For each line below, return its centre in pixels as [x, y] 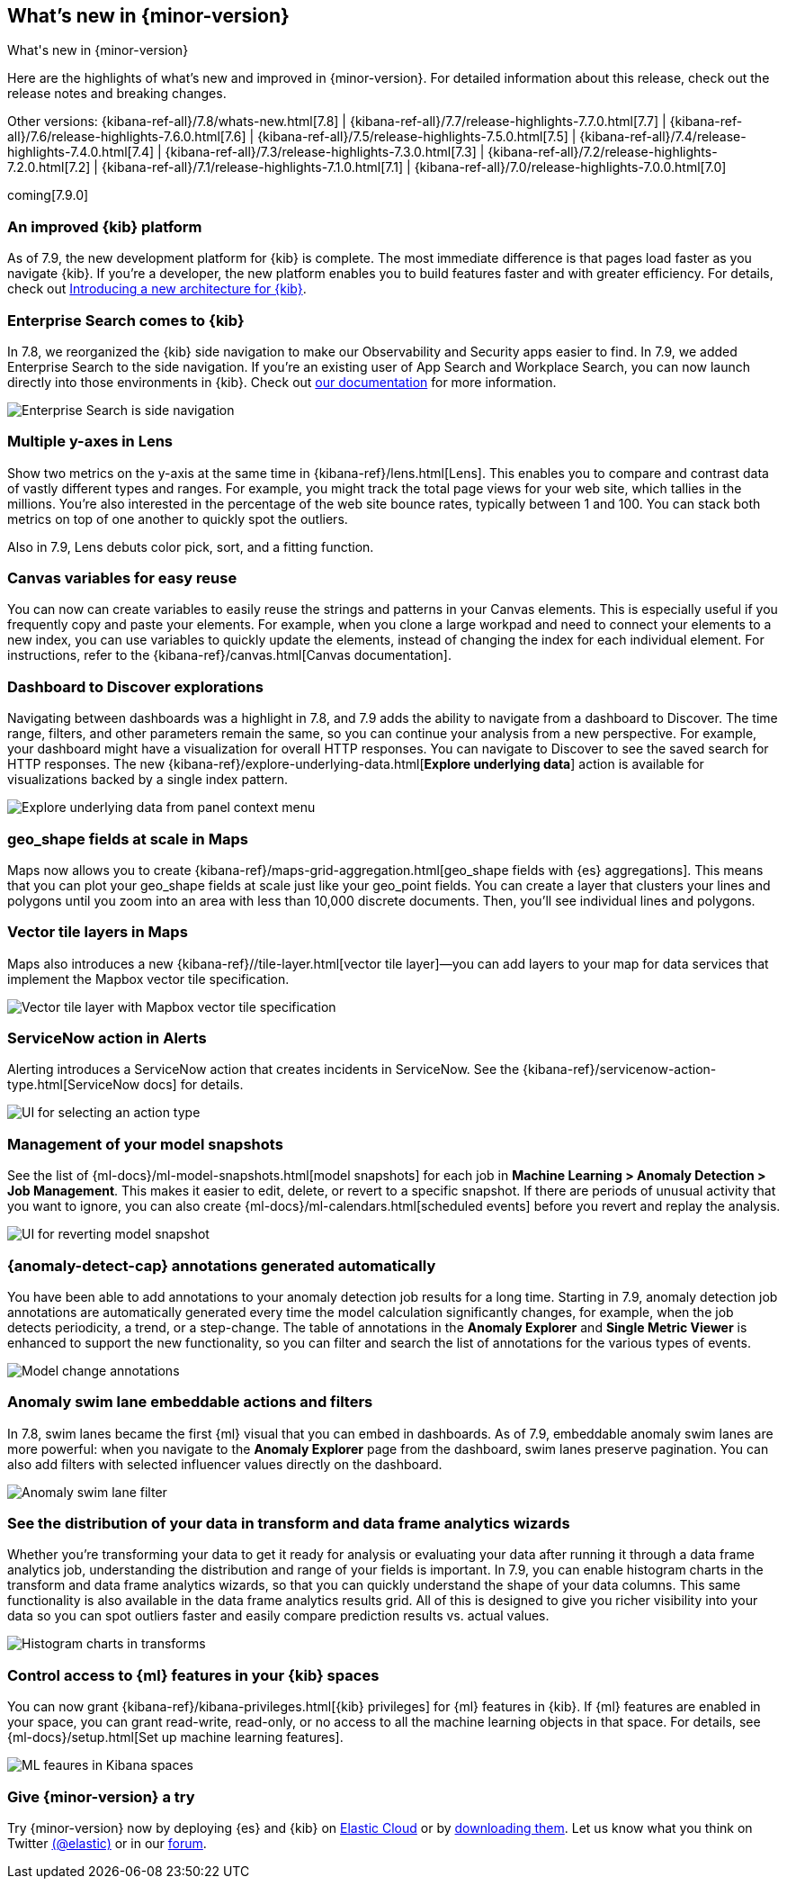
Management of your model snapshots [145, 1144]
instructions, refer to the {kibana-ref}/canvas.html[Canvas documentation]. [229, 655]
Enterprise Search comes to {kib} [126, 320]
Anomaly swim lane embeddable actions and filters [190, 1402]
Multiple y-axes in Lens [90, 442]
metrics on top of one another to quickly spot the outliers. [178, 519]
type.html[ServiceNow [74, 1085]
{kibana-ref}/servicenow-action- [619, 1069]
